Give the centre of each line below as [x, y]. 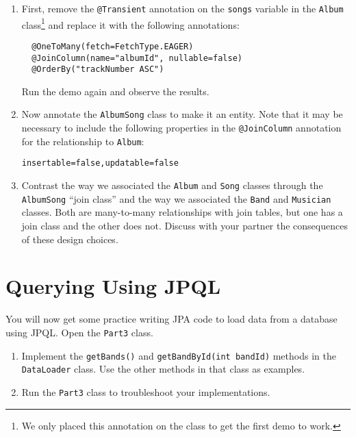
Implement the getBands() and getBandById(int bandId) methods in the [179, 355]
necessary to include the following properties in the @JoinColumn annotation [181, 128]
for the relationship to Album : [83, 141]
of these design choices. [70, 239]
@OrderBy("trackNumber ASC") [98, 70]
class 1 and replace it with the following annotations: [130, 23]
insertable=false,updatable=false [100, 163]
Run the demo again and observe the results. [115, 91]
